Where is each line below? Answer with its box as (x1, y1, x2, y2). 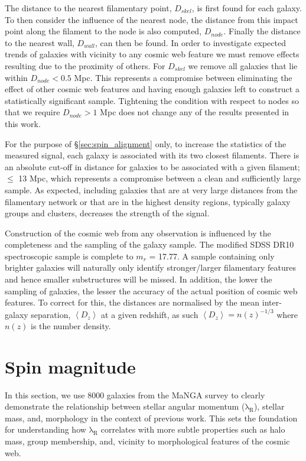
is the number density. (31, 319, 111, 332)
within (5, 71, 28, 83)
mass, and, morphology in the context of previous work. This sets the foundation (5, 411, 298, 424)
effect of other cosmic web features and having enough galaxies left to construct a (5, 83, 300, 95)
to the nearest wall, (5, 36, 74, 48)
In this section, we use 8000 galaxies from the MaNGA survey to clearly (5, 388, 265, 401)
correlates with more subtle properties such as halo (100, 423, 285, 436)
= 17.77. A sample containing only (149, 249, 275, 262)
